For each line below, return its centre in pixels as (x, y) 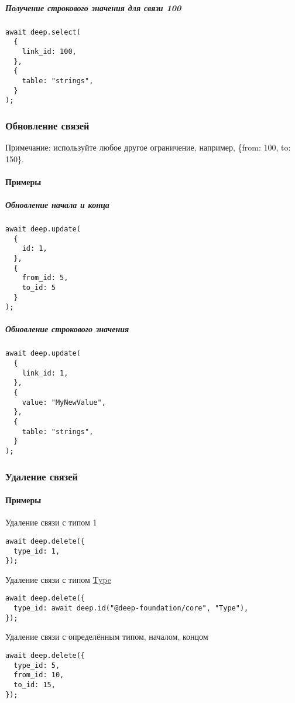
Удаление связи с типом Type (58, 579)
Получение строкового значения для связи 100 (93, 7)
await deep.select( (43, 32)
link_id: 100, (49, 51)
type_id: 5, (37, 665)
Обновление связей (47, 125)
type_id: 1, (37, 551)
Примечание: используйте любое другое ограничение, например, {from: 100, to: (148, 147)
